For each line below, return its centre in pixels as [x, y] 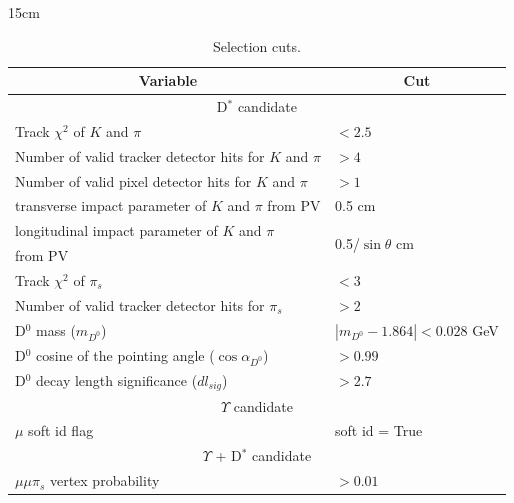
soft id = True [379, 430]
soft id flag [61, 430]
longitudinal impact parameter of [116, 230]
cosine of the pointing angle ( [125, 354]
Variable [168, 80]
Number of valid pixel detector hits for [133, 180]
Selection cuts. [256, 45]
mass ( [56, 329]
